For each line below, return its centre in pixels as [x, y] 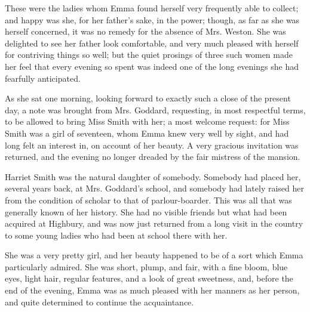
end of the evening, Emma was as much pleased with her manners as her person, [152, 290]
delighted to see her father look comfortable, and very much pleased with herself [152, 43]
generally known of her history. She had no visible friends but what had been [146, 211]
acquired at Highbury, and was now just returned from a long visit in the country [154, 223]
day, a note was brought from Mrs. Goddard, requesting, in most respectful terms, [155, 109]
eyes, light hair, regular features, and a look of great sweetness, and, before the [149, 278]
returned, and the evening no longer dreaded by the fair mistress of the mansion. [153, 157]
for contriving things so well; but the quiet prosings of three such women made [149, 55]
